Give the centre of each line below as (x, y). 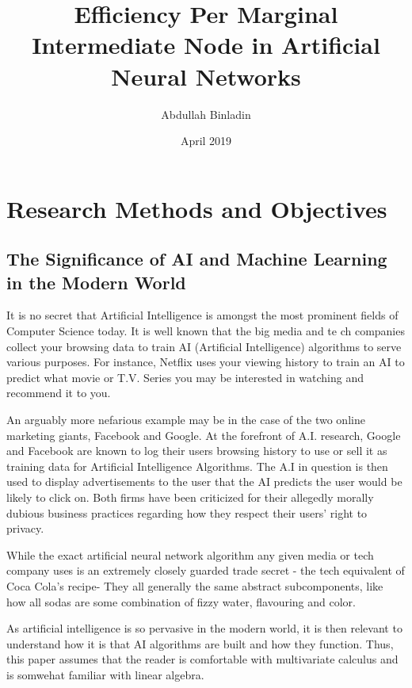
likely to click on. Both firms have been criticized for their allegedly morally (190, 497)
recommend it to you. (59, 393)
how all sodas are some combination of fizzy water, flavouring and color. (181, 601)
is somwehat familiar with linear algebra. (105, 674)
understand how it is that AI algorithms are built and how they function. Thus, (200, 643)
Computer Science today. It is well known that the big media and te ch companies (206, 331)
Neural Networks (206, 76)
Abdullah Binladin (206, 114)
